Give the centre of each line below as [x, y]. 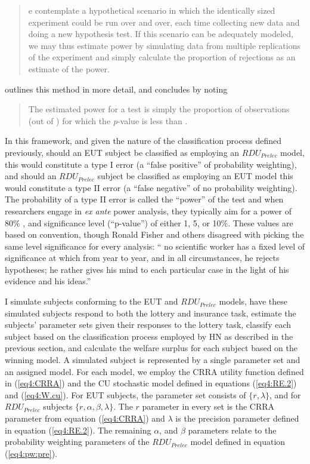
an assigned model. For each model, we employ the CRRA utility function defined [154, 371]
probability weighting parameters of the [77, 442]
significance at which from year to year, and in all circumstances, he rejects [142, 258]
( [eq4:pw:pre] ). [31, 453]
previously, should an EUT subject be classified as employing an [122, 152]
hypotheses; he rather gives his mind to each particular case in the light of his [147, 269]
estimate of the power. [69, 68]
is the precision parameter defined [237, 418]
